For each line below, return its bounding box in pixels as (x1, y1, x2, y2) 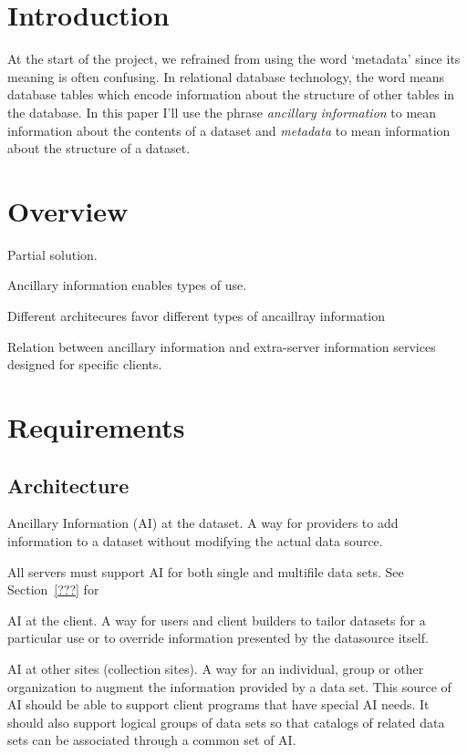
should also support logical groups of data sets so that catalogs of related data (7, 712, 445, 731)
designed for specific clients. (7, 355, 162, 374)
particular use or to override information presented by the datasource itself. (7, 628, 429, 647)
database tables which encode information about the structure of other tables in (7, 85, 455, 104)
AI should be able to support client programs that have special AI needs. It (7, 695, 430, 714)
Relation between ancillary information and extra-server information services (7, 336, 436, 356)
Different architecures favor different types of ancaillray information (7, 306, 386, 325)
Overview (7, 191, 129, 229)
